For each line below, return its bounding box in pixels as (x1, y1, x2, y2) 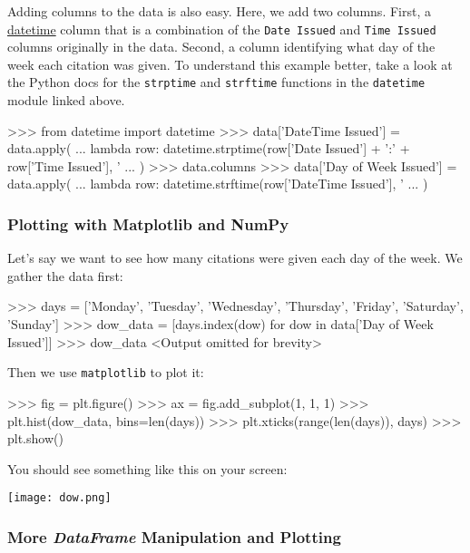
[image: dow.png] (7, 491, 112, 505)
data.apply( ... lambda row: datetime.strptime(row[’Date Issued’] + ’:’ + (7, 139, 410, 158)
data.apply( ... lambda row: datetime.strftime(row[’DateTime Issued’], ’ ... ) (7, 174, 428, 193)
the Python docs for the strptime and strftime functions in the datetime (7, 73, 426, 92)
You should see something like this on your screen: (7, 459, 288, 478)
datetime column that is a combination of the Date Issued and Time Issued (7, 19, 436, 38)
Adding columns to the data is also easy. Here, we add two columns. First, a (7, 2, 431, 20)
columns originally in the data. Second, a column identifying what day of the (7, 37, 436, 56)
